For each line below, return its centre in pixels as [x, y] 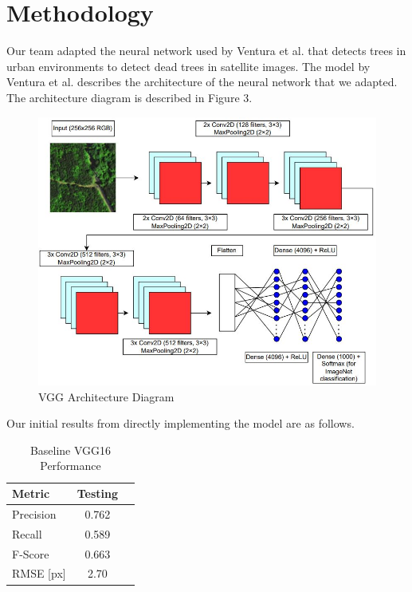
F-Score [31, 553]
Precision [34, 513]
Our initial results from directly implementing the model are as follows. [180, 423]
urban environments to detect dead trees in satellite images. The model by [188, 66]
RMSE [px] [39, 573]
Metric [31, 493]
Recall [27, 533]
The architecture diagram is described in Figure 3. [129, 97]
